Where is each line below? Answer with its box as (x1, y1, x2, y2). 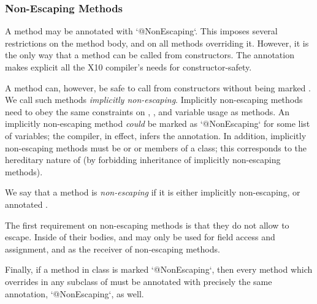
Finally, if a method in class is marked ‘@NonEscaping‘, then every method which (5, 263, 313, 276)
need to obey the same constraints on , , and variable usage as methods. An (5, 105, 290, 118)
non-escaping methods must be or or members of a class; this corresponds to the (5, 141, 307, 154)
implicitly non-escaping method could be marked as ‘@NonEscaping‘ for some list (5, 117, 310, 130)
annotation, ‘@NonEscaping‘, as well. (5, 287, 144, 300)
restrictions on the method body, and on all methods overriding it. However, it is (5, 36, 309, 49)
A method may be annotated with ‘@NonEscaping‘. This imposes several (5, 25, 278, 37)
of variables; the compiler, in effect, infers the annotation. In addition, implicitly (5, 129, 307, 142)
